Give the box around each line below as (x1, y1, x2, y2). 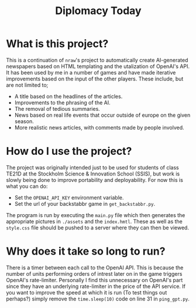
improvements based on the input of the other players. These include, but (6, 75, 184, 82)
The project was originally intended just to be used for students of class (6, 164, 180, 171)
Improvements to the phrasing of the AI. (14, 99, 111, 106)
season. (14, 117, 34, 124)
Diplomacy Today (55, 4, 142, 18)
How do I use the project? (6, 145, 132, 158)
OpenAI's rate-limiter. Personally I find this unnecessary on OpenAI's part (6, 276, 183, 283)
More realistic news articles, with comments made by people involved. (14, 124, 184, 131)
